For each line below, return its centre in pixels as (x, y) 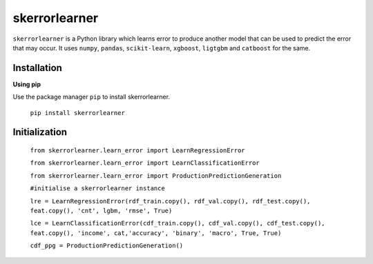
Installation (37, 68)
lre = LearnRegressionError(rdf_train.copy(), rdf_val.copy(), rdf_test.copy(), (170, 201)
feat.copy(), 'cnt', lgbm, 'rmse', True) (101, 211)
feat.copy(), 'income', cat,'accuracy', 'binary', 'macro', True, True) (156, 233)
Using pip (27, 84)
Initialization (40, 132)
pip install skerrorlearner (78, 113)
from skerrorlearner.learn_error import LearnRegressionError (137, 151)
